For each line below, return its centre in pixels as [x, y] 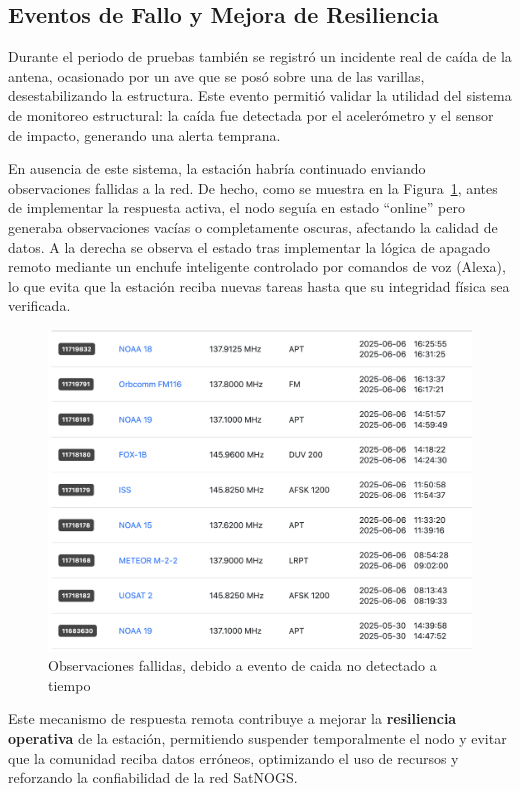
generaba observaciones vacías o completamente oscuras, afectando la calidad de [253, 226]
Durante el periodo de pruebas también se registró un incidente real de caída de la [260, 56]
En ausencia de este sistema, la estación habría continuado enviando [217, 168]
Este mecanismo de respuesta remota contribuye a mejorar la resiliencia [232, 718]
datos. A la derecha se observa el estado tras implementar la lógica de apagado [249, 246]
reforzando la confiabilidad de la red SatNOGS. [153, 777]
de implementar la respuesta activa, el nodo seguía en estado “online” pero [236, 207]
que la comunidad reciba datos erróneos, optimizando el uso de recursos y [233, 757]
